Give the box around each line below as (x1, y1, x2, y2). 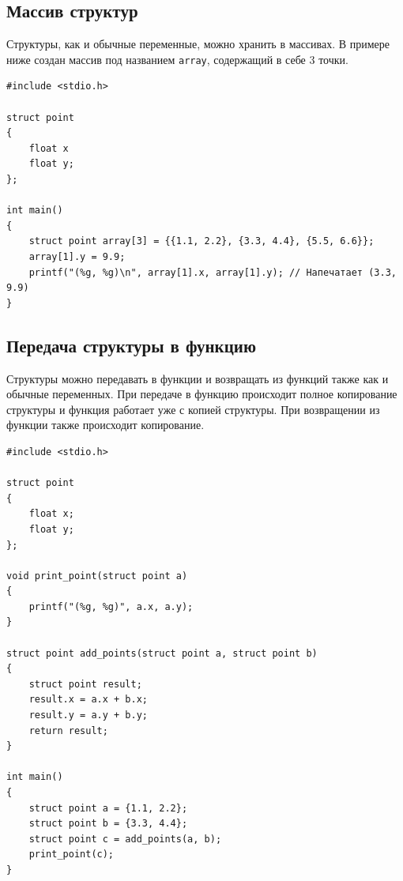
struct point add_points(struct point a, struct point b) (6, 647, 318, 659)
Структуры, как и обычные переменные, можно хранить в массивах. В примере (6, 36, 390, 52)
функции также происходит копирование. (6, 416, 205, 433)
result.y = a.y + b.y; (28, 710, 148, 721)
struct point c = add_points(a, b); (28, 833, 222, 845)
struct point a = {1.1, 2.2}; (28, 802, 188, 814)
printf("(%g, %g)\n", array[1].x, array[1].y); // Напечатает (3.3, (28, 266, 397, 278)
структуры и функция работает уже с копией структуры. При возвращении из (6, 401, 380, 417)
